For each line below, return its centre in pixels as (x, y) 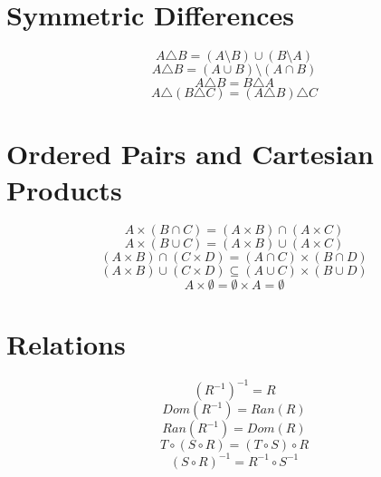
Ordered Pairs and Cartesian (190, 154)
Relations (66, 343)
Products (64, 189)
